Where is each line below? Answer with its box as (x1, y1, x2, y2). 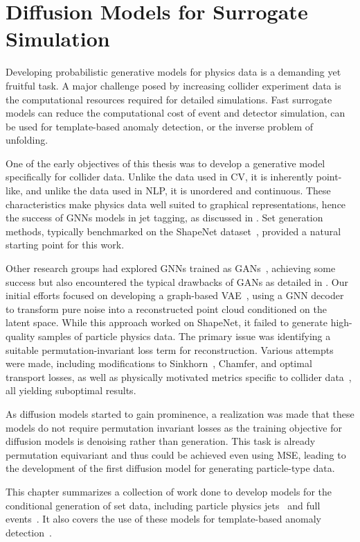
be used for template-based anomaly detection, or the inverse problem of (6, 119, 314, 133)
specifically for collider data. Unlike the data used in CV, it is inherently (6, 169, 314, 184)
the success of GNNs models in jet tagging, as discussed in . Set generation (6, 210, 323, 225)
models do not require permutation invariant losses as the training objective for (6, 420, 342, 434)
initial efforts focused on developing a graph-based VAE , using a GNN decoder (6, 288, 344, 303)
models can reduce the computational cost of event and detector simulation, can (6, 105, 345, 120)
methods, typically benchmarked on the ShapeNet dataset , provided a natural (6, 223, 341, 238)
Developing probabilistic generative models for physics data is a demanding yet (6, 65, 341, 79)
